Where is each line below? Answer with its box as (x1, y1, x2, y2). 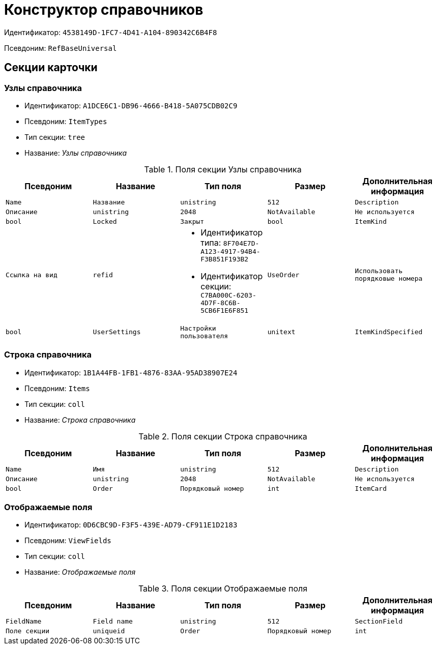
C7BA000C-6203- (200, 291, 256, 299)
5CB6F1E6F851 (200, 306, 249, 314)
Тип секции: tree (24, 132, 85, 141)
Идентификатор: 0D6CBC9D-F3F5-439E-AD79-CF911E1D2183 (24, 520, 238, 529)
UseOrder (267, 271, 300, 279)
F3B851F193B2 (200, 255, 249, 263)
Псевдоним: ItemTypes (24, 116, 107, 126)
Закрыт (180, 217, 205, 225)
